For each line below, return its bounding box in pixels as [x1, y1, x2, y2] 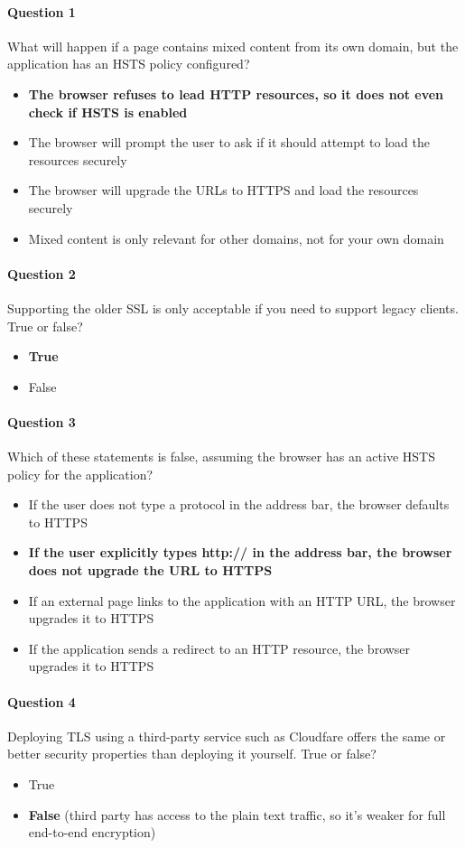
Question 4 [7, 692, 76, 711]
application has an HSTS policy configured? [7, 54, 250, 73]
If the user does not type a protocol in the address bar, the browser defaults [28, 495, 450, 514]
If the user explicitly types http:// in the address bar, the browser [28, 543, 452, 562]
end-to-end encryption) [28, 823, 156, 842]
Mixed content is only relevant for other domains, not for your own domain [28, 228, 444, 247]
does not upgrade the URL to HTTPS [28, 561, 273, 580]
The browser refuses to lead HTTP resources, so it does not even [28, 84, 444, 103]
